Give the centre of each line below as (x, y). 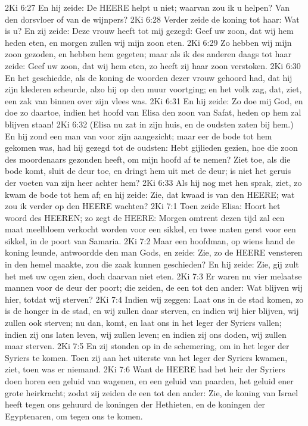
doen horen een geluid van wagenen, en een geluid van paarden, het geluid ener (149, 381)
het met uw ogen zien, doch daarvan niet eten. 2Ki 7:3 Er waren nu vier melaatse (153, 276)
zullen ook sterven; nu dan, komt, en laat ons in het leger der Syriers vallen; (143, 323)
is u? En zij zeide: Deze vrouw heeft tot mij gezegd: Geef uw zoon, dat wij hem (149, 31)
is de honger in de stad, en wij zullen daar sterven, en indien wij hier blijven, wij (152, 311)
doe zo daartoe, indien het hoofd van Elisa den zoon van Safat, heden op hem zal (153, 112)
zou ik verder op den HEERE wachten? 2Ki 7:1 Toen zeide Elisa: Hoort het (143, 206)
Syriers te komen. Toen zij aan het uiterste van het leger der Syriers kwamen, (146, 357)
